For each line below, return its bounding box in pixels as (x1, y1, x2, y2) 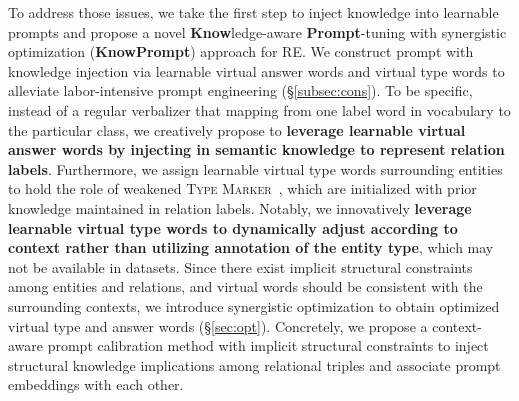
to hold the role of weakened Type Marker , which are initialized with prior (8, 178, 477, 199)
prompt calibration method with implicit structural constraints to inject (47, 335, 489, 356)
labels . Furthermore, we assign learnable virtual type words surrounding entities (8, 158, 503, 179)
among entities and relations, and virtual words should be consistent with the (8, 276, 483, 297)
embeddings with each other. (8, 374, 184, 395)
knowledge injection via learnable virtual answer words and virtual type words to (8, 60, 505, 81)
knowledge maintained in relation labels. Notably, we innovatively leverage (8, 197, 472, 218)
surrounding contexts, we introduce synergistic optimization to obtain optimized (8, 295, 500, 316)
